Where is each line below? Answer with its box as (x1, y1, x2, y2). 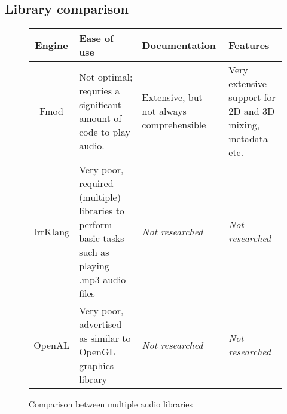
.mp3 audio (79, 272, 126, 287)
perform (79, 217, 112, 232)
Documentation (142, 38, 216, 52)
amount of (79, 111, 122, 125)
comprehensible (142, 118, 206, 132)
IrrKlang (33, 224, 70, 238)
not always (142, 104, 187, 118)
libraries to (79, 204, 124, 218)
